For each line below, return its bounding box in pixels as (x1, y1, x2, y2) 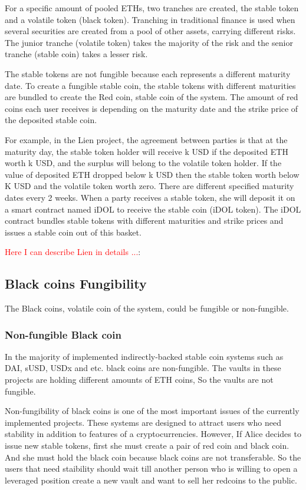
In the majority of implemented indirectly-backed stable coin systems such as (5, 350, 284, 362)
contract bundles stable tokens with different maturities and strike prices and (5, 214, 284, 227)
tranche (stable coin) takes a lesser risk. (5, 48, 148, 60)
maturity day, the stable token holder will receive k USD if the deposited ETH (5, 145, 288, 157)
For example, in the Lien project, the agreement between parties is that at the (5, 133, 288, 145)
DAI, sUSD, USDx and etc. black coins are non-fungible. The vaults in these (5, 362, 281, 374)
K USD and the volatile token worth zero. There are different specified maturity (5, 180, 294, 192)
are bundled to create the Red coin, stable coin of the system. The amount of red (5, 91, 298, 103)
